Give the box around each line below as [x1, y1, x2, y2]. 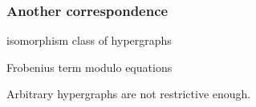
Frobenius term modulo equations [6, 58, 173, 75]
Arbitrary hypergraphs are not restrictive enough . [6, 85, 251, 102]
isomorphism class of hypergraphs [6, 32, 172, 49]
